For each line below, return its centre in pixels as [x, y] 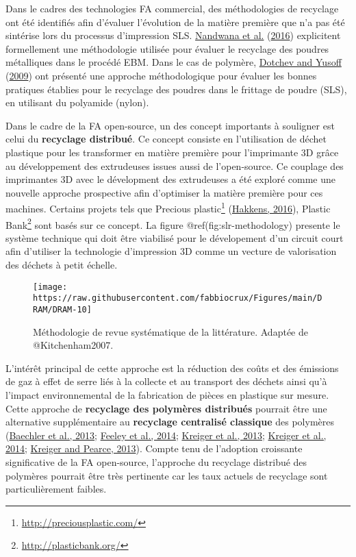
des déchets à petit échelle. [62, 264]
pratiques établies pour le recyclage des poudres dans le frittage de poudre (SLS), [176, 89]
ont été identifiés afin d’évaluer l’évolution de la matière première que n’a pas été [175, 22]
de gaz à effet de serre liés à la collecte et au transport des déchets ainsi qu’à [166, 381]
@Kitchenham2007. [73, 345]
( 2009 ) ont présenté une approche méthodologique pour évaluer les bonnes [161, 75]
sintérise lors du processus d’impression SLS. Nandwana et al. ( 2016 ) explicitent [173, 35]
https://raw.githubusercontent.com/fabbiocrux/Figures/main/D [178, 298]
